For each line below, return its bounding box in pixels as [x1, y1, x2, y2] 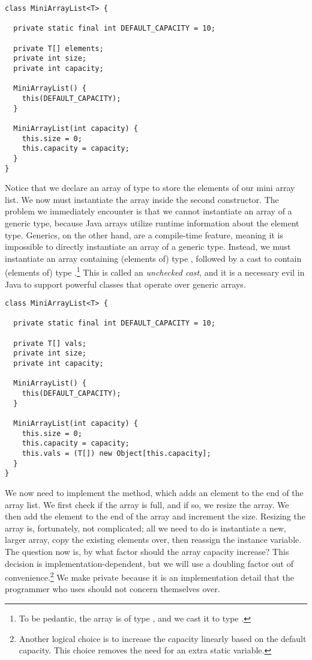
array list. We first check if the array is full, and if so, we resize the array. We [5, 498, 289, 510]
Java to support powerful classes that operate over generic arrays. [5, 277, 246, 290]
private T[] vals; [13, 339, 87, 348]
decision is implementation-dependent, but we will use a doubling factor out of [5, 557, 293, 569]
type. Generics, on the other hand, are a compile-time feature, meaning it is [5, 228, 283, 241]
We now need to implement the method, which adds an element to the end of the [5, 486, 304, 498]
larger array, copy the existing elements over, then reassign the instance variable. [5, 533, 302, 546]
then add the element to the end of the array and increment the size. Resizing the [5, 510, 305, 522]
